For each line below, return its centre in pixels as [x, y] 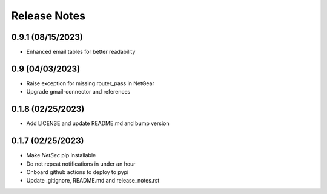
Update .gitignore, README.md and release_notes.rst [93, 181]
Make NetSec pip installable [61, 155]
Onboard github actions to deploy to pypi [78, 172]
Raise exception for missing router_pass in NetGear [90, 83]
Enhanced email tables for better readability [81, 52]
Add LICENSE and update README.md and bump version [98, 123]
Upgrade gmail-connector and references [78, 92]
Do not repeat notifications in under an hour [81, 164]
